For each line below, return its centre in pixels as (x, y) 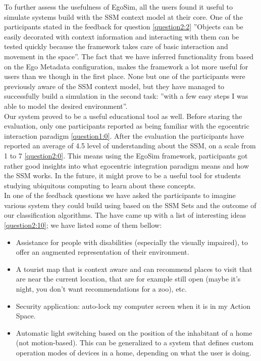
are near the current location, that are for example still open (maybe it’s (128, 279)
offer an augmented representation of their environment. (102, 252)
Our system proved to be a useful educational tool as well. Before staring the (123, 116)
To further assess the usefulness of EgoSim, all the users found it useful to (118, 7)
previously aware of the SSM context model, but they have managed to (114, 86)
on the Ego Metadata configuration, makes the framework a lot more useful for (126, 66)
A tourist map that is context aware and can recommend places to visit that (134, 269)
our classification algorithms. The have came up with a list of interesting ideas (125, 215)
